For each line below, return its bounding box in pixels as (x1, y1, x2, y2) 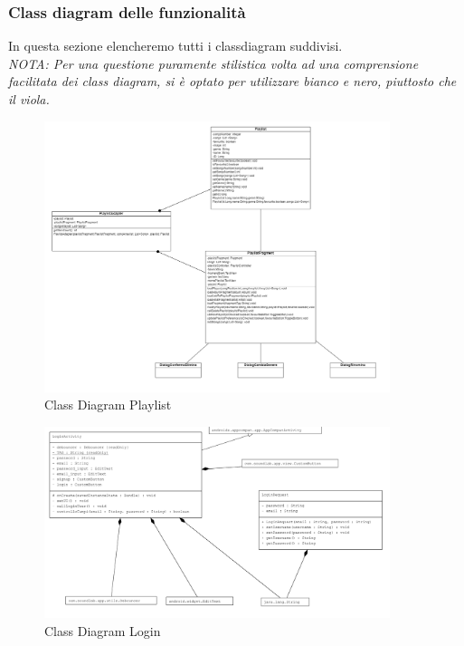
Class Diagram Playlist (44, 395, 172, 414)
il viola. (8, 90, 50, 108)
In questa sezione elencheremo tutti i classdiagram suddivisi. (8, 36, 343, 55)
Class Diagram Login (44, 621, 161, 640)
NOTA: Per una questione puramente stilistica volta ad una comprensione (8, 53, 419, 72)
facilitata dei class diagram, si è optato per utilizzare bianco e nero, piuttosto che (8, 72, 457, 91)
